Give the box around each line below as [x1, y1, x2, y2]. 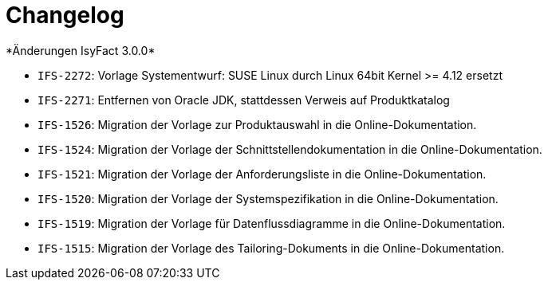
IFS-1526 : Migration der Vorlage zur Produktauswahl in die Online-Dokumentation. [37, 117, 477, 131]
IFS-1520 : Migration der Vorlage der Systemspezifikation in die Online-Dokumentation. [37, 191, 499, 206]
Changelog [6, 2, 124, 29]
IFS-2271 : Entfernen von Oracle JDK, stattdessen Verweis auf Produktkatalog [37, 92, 450, 107]
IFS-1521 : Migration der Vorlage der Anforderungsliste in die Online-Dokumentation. [37, 167, 487, 181]
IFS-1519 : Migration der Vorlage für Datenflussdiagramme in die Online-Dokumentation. [37, 216, 506, 230]
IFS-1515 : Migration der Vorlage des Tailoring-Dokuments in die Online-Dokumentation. [37, 241, 505, 255]
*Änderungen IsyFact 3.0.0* [6, 43, 156, 57]
